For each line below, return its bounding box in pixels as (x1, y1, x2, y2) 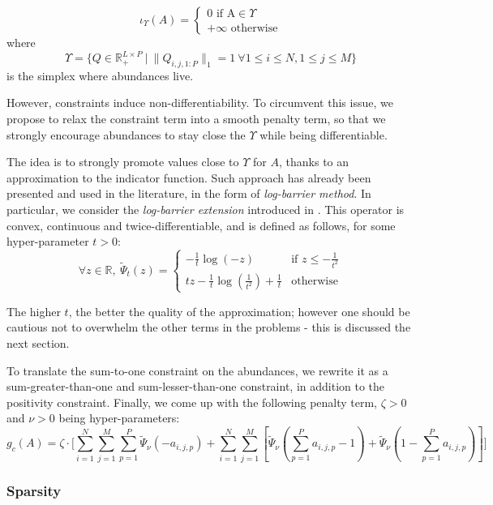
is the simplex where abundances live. (6, 66, 194, 83)
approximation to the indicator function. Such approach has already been (6, 169, 371, 186)
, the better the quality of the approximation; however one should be (68, 302, 410, 319)
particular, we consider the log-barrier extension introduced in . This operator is (6, 201, 405, 218)
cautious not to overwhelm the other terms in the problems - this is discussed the (6, 319, 411, 336)
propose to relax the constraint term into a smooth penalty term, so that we (6, 110, 386, 127)
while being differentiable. (259, 126, 388, 143)
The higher (6, 302, 61, 319)
